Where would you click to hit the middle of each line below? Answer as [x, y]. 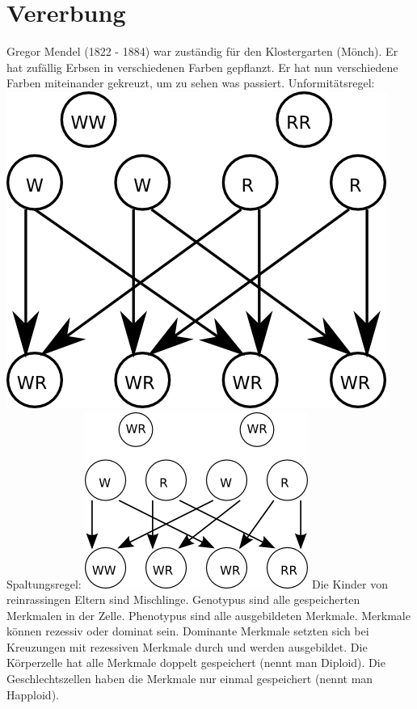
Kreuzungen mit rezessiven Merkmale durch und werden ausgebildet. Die [187, 646]
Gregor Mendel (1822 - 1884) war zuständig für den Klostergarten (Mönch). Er [202, 51]
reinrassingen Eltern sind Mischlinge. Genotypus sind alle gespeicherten [183, 599]
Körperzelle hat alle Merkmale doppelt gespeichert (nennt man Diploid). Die [196, 663]
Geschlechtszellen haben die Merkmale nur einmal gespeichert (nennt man [190, 679]
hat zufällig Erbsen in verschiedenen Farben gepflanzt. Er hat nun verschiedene [202, 67]
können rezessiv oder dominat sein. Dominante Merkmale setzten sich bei [188, 631]
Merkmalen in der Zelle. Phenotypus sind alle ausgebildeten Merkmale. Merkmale [208, 615]
